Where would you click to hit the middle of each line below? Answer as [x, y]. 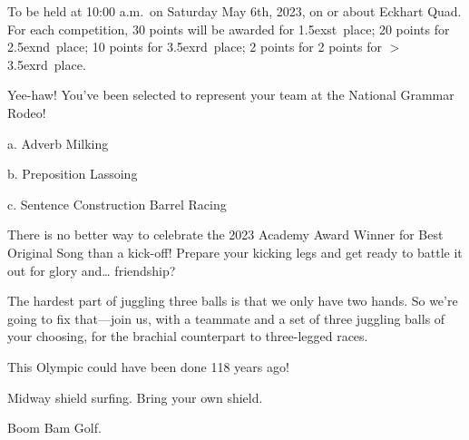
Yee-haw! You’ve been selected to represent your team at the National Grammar [231, 95]
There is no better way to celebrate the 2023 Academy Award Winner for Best [225, 235]
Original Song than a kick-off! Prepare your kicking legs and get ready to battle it [235, 252]
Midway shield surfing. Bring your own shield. [135, 397]
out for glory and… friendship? [92, 270]
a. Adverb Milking [58, 143]
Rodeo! [27, 112]
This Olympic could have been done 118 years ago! [148, 366]
